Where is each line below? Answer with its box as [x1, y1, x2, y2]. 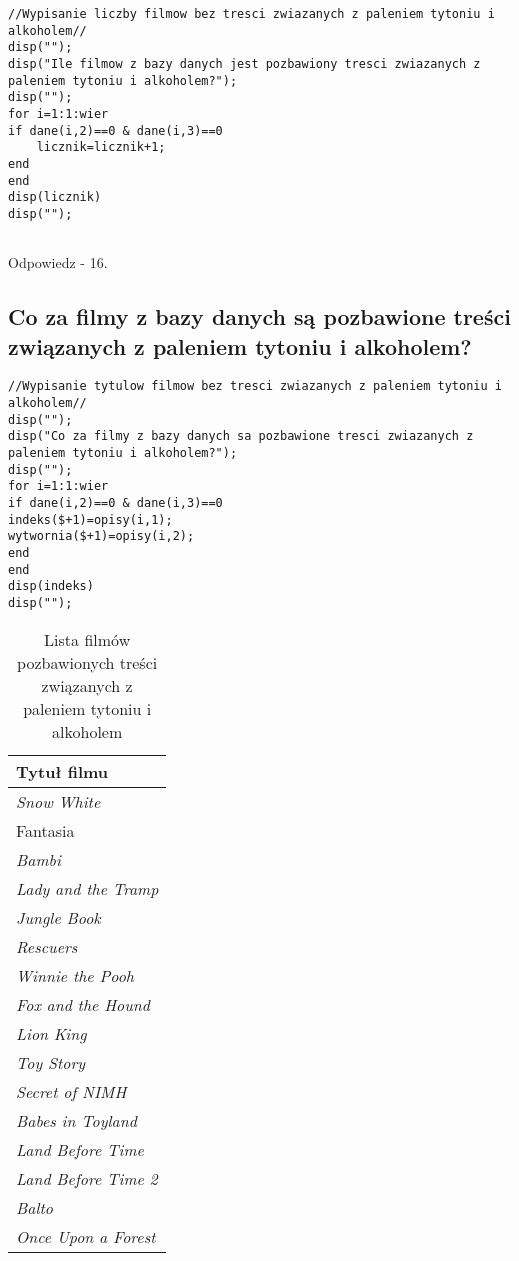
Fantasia [16, 818, 75, 842]
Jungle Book [16, 905, 101, 929]
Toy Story [16, 1050, 85, 1074]
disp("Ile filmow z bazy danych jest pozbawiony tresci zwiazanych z [8, 56, 481, 71]
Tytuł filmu [16, 759, 109, 783]
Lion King [16, 1021, 87, 1045]
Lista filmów [44, 627, 131, 651]
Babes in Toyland [16, 1108, 137, 1132]
